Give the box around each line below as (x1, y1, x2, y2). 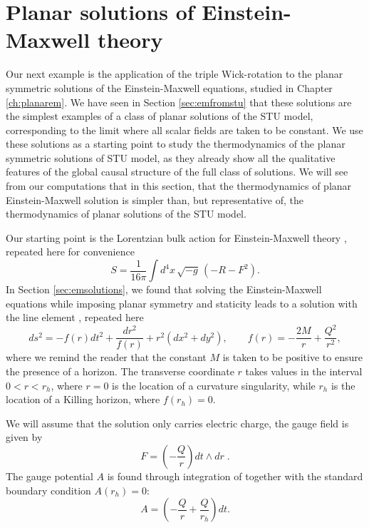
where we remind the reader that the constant (6, 350, 207, 365)
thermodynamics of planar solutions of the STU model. (6, 206, 246, 221)
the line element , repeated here (6, 310, 144, 325)
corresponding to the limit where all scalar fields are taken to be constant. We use (6, 122, 363, 137)
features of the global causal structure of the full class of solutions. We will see (6, 164, 348, 179)
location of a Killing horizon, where (6, 392, 160, 407)
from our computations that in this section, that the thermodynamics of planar (6, 178, 352, 193)
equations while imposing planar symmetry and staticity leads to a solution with (6, 295, 358, 310)
